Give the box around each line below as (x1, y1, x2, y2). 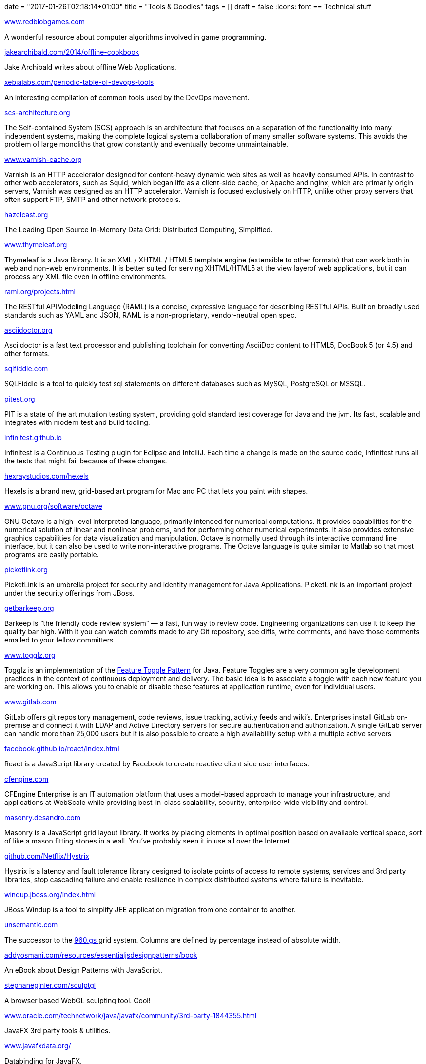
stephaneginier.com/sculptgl (4, 981, 96, 989)
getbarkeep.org (4, 604, 54, 612)
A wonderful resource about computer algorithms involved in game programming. (4, 33, 267, 41)
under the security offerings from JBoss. (4, 589, 135, 597)
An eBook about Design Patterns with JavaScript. (4, 966, 163, 974)
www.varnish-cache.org (4, 155, 82, 163)
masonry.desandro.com (4, 813, 80, 822)
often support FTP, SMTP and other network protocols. (4, 195, 181, 203)
